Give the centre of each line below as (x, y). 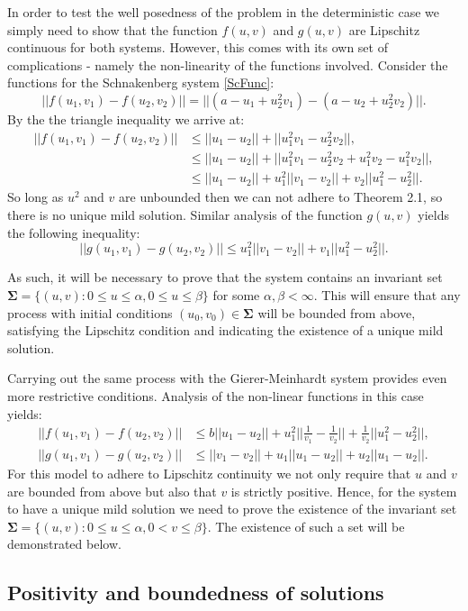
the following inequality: (74, 232)
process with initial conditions (90, 312)
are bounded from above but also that (112, 491)
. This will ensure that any (387, 294)
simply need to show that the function (112, 29)
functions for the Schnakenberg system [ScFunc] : (141, 82)
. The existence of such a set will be (306, 526)
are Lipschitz (384, 29)
